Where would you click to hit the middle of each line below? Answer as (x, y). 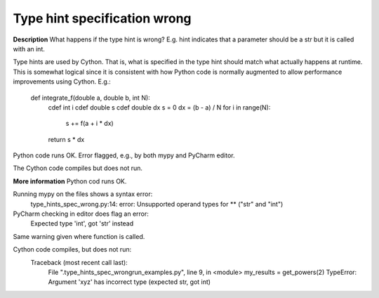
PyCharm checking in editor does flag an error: (81, 214)
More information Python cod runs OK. (70, 181)
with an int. (29, 48)
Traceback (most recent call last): (79, 262)
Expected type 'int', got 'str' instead (82, 223)
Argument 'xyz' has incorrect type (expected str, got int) (129, 282)
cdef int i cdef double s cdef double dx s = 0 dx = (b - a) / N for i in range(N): (159, 107)
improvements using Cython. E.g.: (62, 82)
